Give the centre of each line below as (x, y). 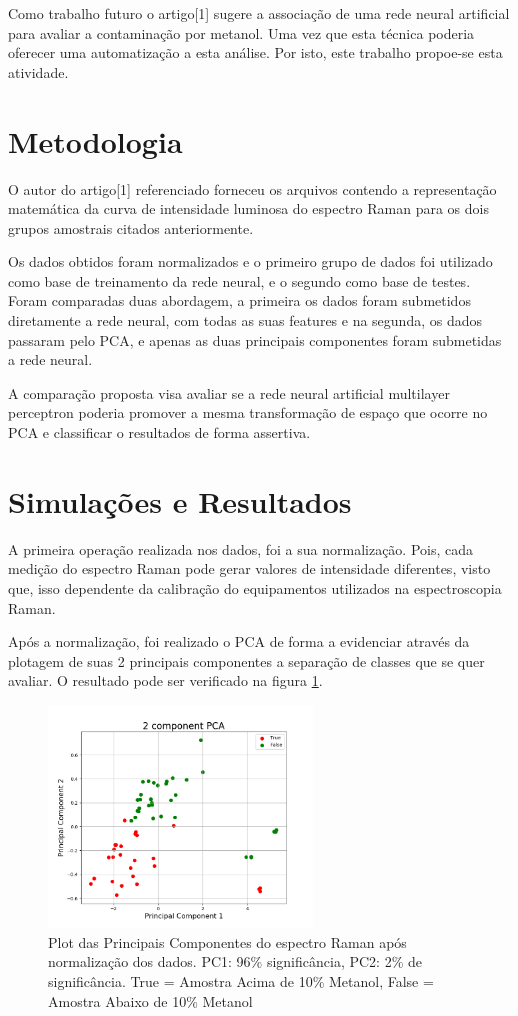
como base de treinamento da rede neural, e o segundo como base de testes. (239, 280)
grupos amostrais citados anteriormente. (131, 227)
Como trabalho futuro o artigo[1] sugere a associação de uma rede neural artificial (259, 13)
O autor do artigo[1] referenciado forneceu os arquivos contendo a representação (252, 188)
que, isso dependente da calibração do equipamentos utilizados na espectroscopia (255, 587)
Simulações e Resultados (180, 500)
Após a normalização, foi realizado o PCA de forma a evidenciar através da (239, 641)
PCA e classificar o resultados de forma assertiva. (159, 432)
